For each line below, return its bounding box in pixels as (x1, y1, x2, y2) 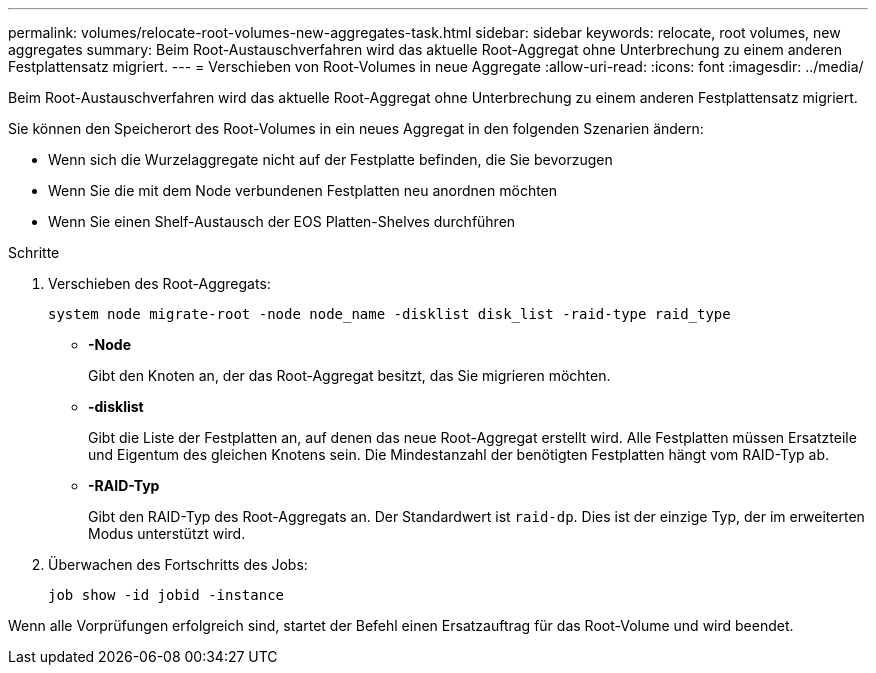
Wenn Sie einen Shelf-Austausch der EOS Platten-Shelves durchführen (48, 213, 516, 230)
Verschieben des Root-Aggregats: (48, 275, 271, 292)
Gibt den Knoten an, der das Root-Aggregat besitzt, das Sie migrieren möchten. (88, 367, 611, 384)
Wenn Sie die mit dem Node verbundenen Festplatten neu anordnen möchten (48, 182, 558, 199)
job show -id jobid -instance (48, 587, 285, 603)
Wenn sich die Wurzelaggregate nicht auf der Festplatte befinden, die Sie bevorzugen (48, 151, 613, 168)
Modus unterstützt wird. (88, 525, 246, 542)
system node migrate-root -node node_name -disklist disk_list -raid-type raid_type (48, 306, 731, 322)
